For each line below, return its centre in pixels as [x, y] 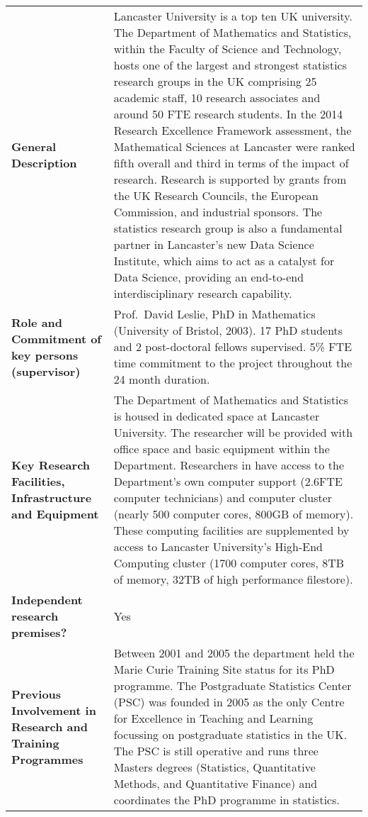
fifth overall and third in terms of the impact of [231, 163]
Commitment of [56, 338]
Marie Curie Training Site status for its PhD [224, 669]
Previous [36, 694]
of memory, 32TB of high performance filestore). [233, 579]
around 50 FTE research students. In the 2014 [228, 114]
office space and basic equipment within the [222, 449]
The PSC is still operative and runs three [216, 751]
